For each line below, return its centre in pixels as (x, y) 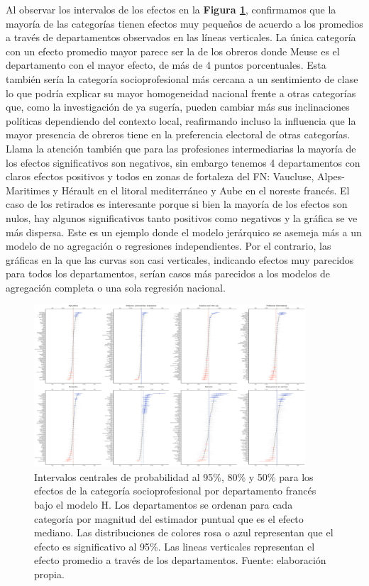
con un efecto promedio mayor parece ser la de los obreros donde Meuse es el (173, 51)
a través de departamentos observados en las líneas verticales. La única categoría (181, 37)
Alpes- (331, 176)
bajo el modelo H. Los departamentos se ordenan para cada (164, 505)
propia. (49, 574)
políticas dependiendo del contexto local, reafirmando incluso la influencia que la (181, 120)
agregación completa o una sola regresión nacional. (116, 287)
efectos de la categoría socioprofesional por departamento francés (175, 491)
